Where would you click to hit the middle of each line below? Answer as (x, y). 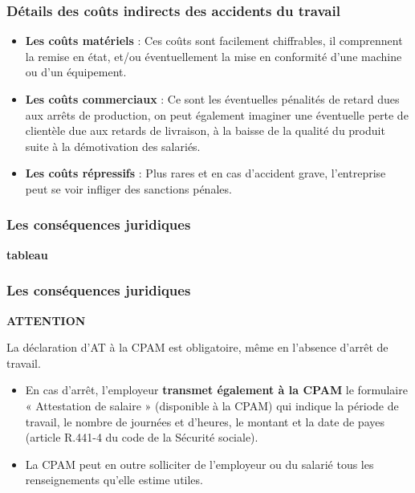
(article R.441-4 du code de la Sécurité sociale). (142, 437)
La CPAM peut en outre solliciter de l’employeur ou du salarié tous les (199, 464)
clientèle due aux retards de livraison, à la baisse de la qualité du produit (205, 130)
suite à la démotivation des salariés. (113, 146)
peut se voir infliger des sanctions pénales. (128, 188)
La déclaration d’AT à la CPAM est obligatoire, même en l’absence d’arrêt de (197, 347)
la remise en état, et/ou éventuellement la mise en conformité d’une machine (214, 56)
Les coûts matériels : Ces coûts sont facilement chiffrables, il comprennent (214, 41)
